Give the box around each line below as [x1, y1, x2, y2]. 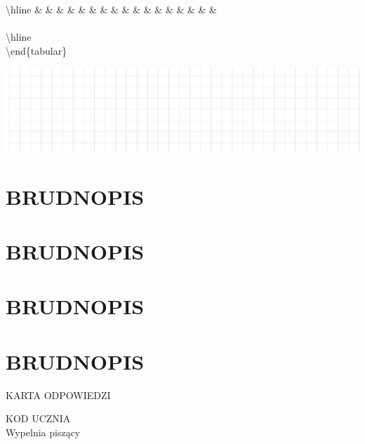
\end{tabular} [6, 43, 67, 58]
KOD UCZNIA [6, 411, 71, 426]
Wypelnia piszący [6, 424, 81, 439]
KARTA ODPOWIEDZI [6, 387, 111, 402]
